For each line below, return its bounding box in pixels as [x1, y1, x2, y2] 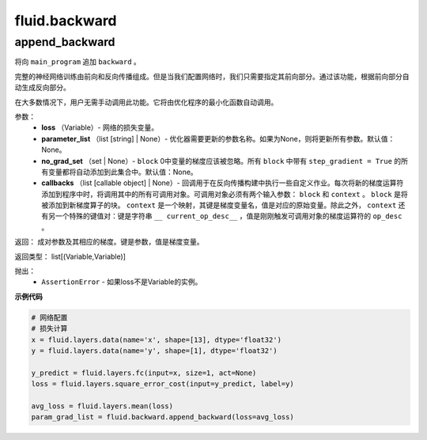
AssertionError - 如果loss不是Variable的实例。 [41, 277, 202, 286]
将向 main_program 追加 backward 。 [14, 57, 142, 66]
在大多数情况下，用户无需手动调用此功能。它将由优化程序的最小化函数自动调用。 [14, 97, 278, 107]
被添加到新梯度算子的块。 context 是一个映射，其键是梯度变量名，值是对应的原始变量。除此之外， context [41, 200, 397, 210]
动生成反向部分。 [14, 83, 70, 93]
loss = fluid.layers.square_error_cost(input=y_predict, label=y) [31, 380, 294, 389]
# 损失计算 [31, 324, 68, 333]
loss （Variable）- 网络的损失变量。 [41, 123, 158, 132]
